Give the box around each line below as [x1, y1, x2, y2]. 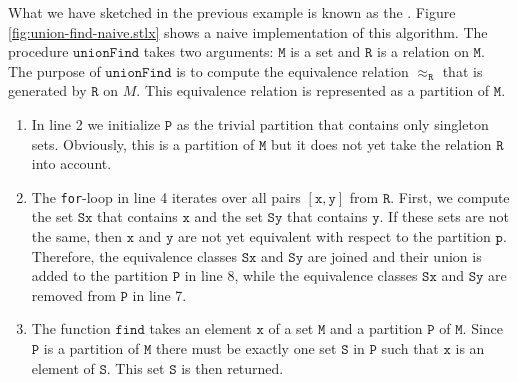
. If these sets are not [379, 206, 509, 227]
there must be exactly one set [155, 337, 337, 358]
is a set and [290, 41, 361, 62]
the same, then [31, 226, 123, 246]
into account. [31, 153, 112, 174]
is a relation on [377, 41, 469, 62]
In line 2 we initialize [31, 113, 161, 134]
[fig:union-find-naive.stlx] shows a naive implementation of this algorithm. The [8, 21, 488, 42]
